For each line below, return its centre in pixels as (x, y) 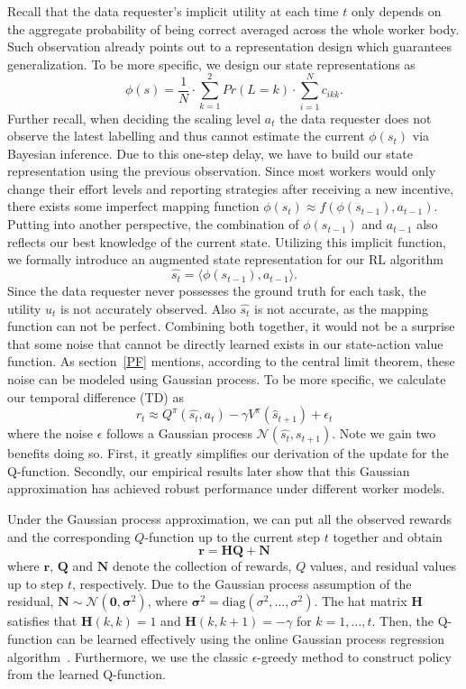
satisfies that (42, 621)
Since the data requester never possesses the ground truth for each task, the (217, 291)
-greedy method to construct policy (354, 656)
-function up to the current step (233, 536)
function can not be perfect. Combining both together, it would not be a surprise (231, 326)
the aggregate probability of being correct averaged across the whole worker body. (233, 28)
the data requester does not (356, 118)
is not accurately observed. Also (148, 308)
